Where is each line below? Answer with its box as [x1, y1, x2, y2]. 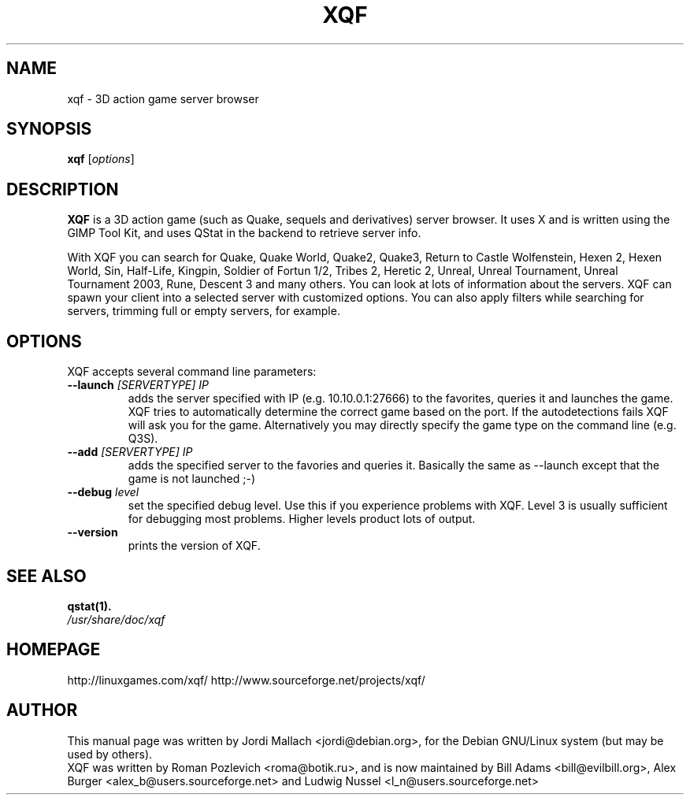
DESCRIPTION [6, 179, 119, 199]
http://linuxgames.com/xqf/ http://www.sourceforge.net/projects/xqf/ [67, 673, 425, 687]
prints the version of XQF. [128, 539, 261, 553]
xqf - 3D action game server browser [67, 91, 259, 106]
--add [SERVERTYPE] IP [67, 445, 193, 459]
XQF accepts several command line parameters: [67, 365, 317, 379]
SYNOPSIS [6, 119, 92, 139]
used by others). [67, 747, 153, 761]
